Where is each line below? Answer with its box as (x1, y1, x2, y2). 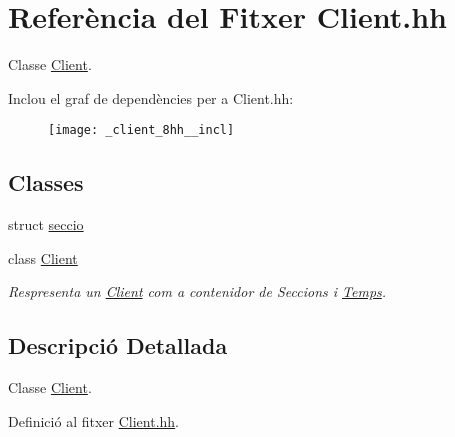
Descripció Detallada (8, 330, 228, 361)
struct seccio (8, 214, 84, 235)
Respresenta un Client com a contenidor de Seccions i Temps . (8, 281, 387, 302)
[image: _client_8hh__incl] (48, 123, 235, 138)
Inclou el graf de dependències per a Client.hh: (8, 87, 294, 108)
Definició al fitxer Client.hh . (8, 410, 179, 431)
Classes (8, 167, 84, 198)
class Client (8, 247, 78, 268)
